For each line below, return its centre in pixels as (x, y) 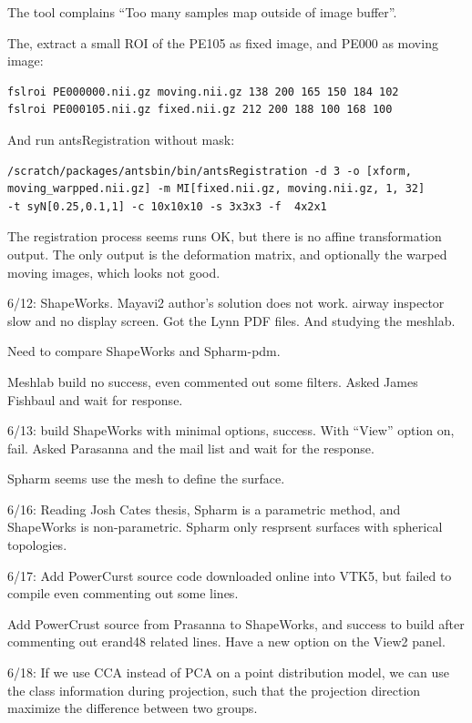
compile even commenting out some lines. (123, 593)
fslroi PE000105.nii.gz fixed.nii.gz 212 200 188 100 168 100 (200, 110)
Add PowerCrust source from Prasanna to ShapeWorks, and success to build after (236, 623)
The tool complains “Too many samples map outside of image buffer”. (202, 12)
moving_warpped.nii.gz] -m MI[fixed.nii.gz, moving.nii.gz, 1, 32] (216, 189)
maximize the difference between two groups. (133, 708)
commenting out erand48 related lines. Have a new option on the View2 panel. (226, 642)
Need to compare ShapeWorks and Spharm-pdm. (144, 351)
